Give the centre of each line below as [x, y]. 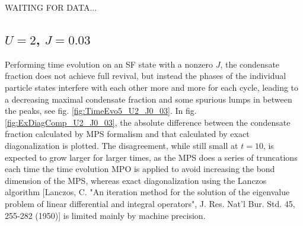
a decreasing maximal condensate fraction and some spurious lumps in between [149, 99]
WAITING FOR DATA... [51, 7]
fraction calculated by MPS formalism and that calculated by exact [127, 134]
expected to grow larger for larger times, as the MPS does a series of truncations [151, 157]
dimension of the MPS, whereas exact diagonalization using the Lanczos [136, 180]
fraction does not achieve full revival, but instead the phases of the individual [146, 76]
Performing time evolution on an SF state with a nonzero [109, 64]
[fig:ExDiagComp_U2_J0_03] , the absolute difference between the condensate [148, 122]
